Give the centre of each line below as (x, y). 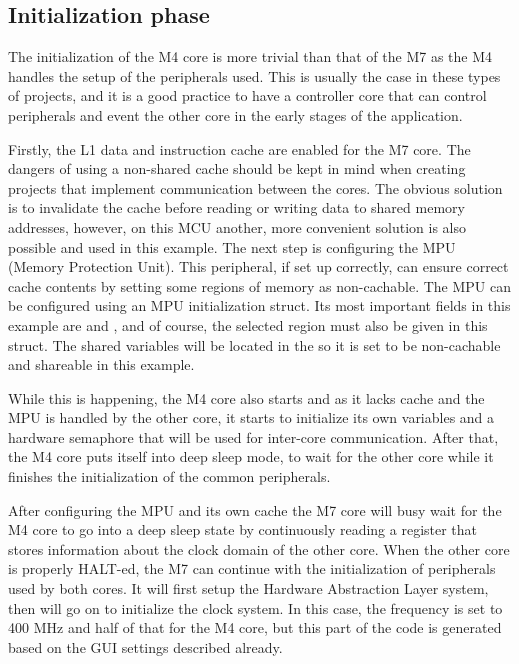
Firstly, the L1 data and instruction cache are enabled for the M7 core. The (239, 148)
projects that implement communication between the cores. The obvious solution (255, 187)
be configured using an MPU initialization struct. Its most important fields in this (259, 305)
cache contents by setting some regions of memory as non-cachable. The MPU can (260, 285)
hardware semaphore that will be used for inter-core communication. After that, (253, 436)
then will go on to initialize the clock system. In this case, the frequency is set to (255, 607)
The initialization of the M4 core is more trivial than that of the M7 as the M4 (250, 56)
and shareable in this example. (101, 364)
